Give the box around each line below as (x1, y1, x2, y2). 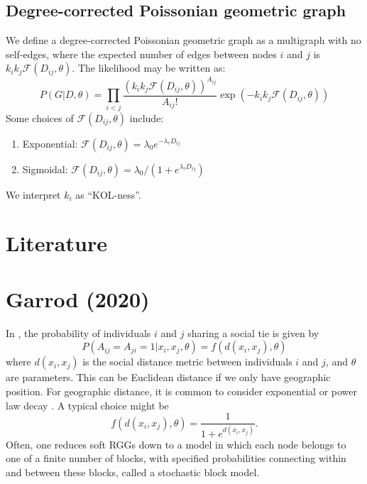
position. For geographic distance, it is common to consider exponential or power (6, 383, 357, 398)
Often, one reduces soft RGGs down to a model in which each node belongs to (6, 436, 346, 451)
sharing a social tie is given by (187, 325, 319, 340)
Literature (6, 229, 107, 258)
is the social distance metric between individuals (82, 354, 292, 369)
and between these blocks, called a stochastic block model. (6, 464, 260, 479)
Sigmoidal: (22, 161, 68, 176)
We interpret (6, 187, 61, 202)
